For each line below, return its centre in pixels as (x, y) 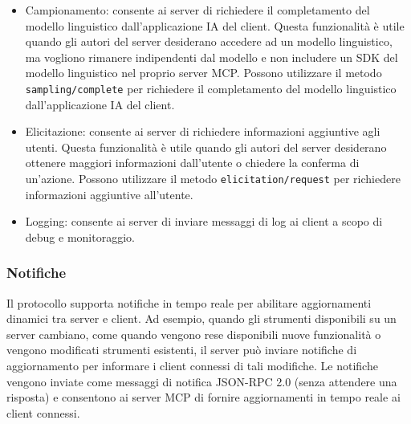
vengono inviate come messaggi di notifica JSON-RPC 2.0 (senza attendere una (202, 381)
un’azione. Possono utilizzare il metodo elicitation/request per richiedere (213, 178)
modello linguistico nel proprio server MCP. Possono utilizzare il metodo (203, 73)
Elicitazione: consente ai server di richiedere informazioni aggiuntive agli (203, 131)
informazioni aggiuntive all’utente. (109, 194)
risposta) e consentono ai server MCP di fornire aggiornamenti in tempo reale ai (203, 397)
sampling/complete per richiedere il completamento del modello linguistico (211, 88)
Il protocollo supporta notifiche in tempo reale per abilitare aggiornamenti (189, 302)
